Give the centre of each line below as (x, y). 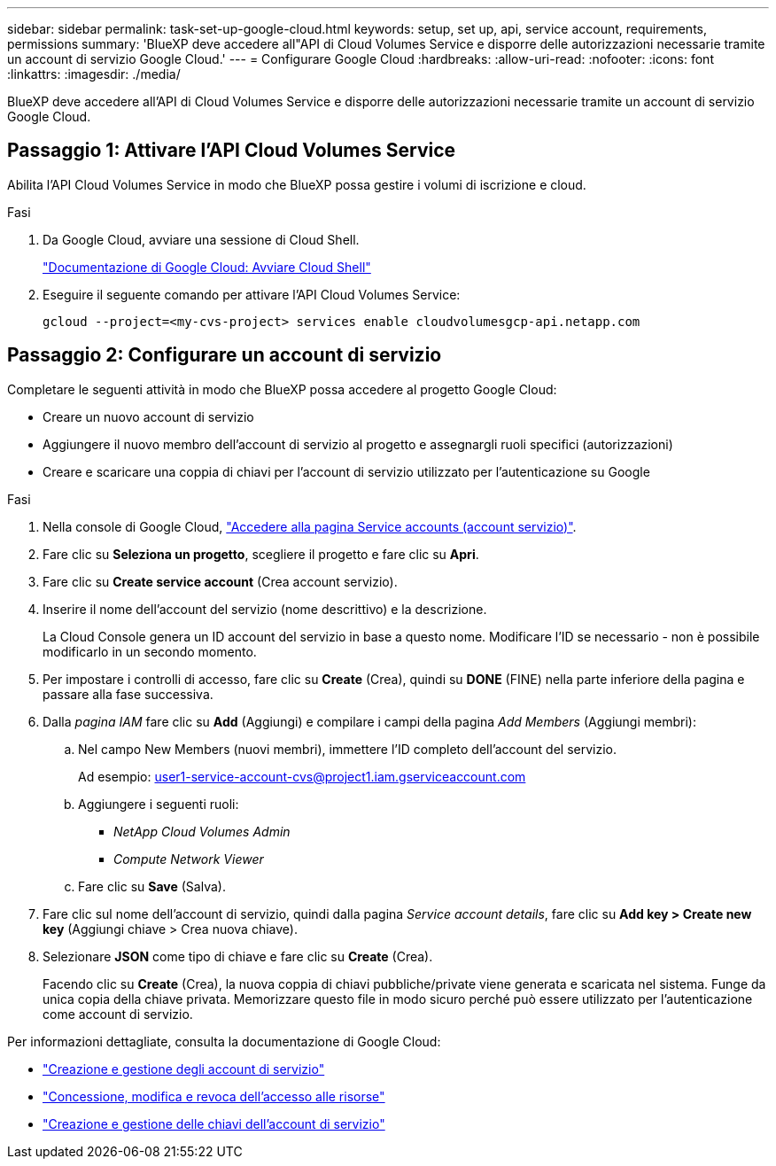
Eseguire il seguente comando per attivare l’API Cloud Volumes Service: (252, 294)
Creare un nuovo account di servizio (148, 416)
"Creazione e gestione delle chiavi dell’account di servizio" (214, 1123)
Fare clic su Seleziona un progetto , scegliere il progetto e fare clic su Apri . (261, 554)
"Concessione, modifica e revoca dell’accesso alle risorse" (214, 1096)
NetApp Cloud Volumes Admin (202, 831)
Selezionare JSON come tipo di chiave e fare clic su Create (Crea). (238, 956)
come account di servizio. (118, 1014)
